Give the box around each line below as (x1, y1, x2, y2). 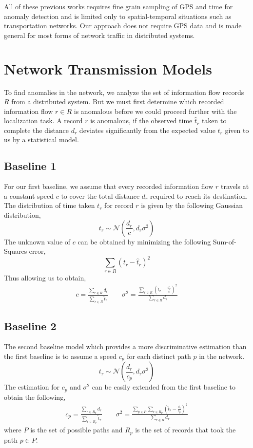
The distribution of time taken (4, 200, 95, 210)
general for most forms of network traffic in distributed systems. (4, 30, 195, 40)
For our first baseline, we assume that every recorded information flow (4, 181, 214, 191)
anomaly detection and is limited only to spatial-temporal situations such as (4, 11, 232, 21)
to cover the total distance (61, 190, 140, 201)
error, (29, 246, 46, 256)
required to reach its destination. (150, 190, 248, 201)
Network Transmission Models (4, 58, 212, 78)
